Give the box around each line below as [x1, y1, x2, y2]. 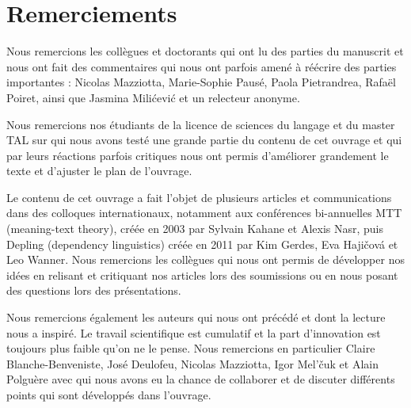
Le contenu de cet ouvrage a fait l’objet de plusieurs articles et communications [6, 189, 392, 205]
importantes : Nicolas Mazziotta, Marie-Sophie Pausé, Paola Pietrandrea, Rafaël [6, 74, 396, 90]
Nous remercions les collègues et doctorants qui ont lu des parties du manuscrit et [6, 43, 404, 59]
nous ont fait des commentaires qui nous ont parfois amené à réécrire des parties [6, 58, 397, 74]
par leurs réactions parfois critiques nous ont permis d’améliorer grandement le [6, 147, 389, 163]
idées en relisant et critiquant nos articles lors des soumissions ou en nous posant [6, 266, 398, 283]
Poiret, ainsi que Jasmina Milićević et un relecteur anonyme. [6, 89, 300, 105]
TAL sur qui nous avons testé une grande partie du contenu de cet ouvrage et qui [6, 132, 402, 148]
